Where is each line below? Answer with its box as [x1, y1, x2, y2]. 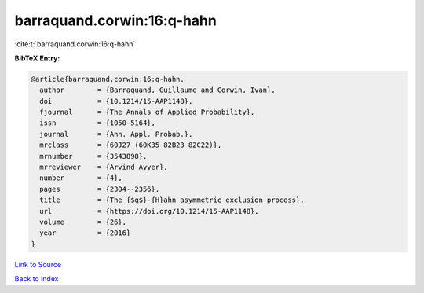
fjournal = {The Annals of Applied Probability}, [39, 108, 255, 117]
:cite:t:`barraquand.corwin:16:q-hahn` [14, 39, 136, 49]
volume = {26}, [39, 218, 127, 226]
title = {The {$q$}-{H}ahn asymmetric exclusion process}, [39, 196, 305, 204]
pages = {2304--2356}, [39, 185, 160, 193]
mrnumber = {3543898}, [39, 152, 148, 160]
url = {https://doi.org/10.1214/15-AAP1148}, [39, 207, 259, 215]
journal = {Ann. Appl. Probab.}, [39, 130, 193, 138]
